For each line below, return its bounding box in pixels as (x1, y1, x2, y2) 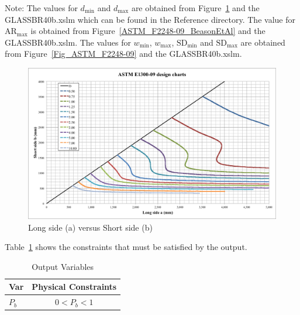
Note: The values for (5, 2, 78, 13)
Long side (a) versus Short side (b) (28, 221, 153, 233)
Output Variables (32, 260, 94, 272)
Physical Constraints (32, 280, 117, 293)
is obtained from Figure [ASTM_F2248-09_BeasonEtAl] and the (30, 25, 265, 37)
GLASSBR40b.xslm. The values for (5, 36, 131, 48)
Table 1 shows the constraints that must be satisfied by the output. (5, 241, 247, 253)
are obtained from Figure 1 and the (131, 2, 260, 13)
